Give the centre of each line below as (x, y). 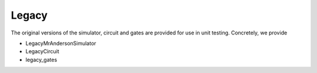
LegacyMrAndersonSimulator (61, 43)
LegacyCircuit (43, 51)
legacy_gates (41, 60)
